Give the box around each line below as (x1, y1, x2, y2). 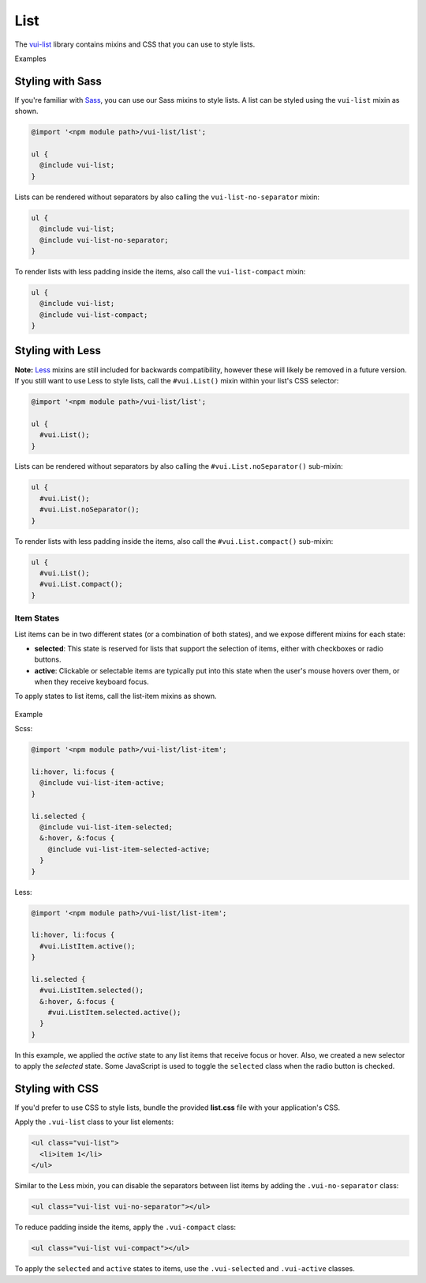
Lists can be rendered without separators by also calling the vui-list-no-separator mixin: (14, 192, 319, 202)
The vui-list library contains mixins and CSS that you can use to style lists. (14, 40, 256, 49)
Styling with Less (14, 344, 102, 357)
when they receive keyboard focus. (34, 677, 149, 687)
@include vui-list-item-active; (39, 779, 165, 787)
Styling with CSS (14, 1081, 99, 1095)
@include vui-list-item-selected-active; (47, 844, 211, 854)
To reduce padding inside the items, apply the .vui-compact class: (14, 1222, 237, 1232)
